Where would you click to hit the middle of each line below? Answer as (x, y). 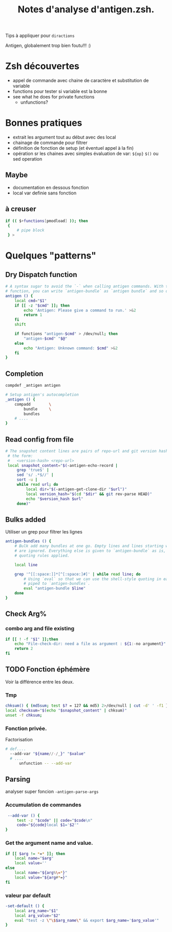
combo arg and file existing (40, 628)
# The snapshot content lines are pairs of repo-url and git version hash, (88, 451)
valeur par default (28, 895)
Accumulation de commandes (44, 805)
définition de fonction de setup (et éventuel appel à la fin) (73, 148)
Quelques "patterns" (51, 256)
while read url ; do (37, 485)
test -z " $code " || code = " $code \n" (55, 820)
